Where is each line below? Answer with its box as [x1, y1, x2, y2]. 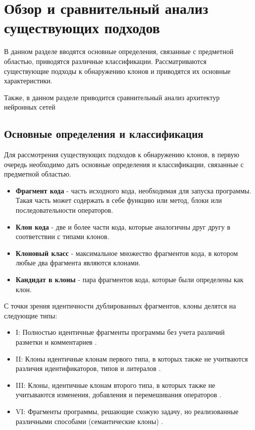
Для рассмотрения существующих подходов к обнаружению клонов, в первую [4, 149, 240, 160]
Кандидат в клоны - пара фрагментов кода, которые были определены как [15, 274, 244, 285]
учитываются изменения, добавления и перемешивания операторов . [15, 389, 221, 400]
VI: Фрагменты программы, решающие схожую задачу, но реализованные [15, 406, 239, 416]
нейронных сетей [4, 102, 55, 112]
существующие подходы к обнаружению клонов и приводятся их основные [4, 65, 231, 76]
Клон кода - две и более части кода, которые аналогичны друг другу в [15, 221, 231, 232]
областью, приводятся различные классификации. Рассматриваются [4, 56, 207, 66]
